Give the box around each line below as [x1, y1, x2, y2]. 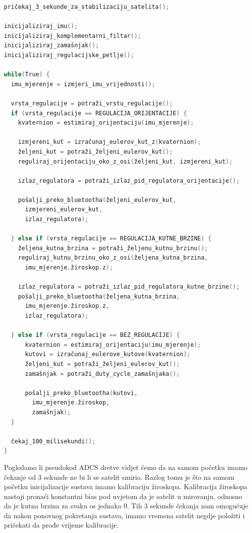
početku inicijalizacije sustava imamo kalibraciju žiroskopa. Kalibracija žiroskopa [4, 481, 248, 492]
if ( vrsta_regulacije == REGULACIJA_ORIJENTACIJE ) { [11, 109, 187, 117]
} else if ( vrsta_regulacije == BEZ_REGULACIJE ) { [11, 332, 180, 339]
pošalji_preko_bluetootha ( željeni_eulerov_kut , [18, 196, 176, 203]
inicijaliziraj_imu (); [4, 23, 78, 30]
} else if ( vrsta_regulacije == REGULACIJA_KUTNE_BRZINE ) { [11, 235, 212, 242]
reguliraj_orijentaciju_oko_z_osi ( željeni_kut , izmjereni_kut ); [18, 158, 233, 165]
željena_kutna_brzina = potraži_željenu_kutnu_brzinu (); [18, 244, 208, 252]
